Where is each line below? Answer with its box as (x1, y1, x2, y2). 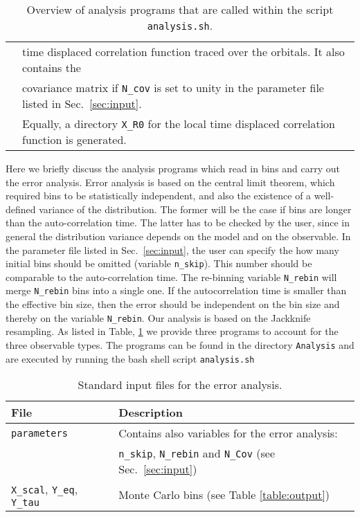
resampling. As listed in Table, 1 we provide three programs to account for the (6, 324, 339, 338)
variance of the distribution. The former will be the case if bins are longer (39, 201, 352, 216)
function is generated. (22, 131, 127, 147)
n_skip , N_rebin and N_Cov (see (118, 445, 275, 462)
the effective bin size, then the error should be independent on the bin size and (6, 297, 340, 311)
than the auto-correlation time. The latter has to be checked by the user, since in (6, 215, 350, 230)
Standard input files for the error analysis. (78, 377, 282, 393)
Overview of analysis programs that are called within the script (26, 1, 334, 17)
